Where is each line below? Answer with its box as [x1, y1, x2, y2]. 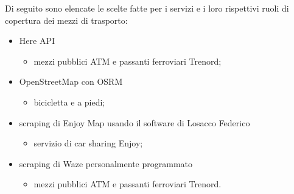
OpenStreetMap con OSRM [19, 75, 123, 88]
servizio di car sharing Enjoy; [33, 137, 143, 149]
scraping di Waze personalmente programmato [19, 157, 192, 170]
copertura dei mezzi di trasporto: [5, 13, 128, 26]
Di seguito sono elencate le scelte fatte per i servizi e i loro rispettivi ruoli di [5, 2, 289, 14]
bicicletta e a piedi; [33, 95, 105, 108]
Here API [19, 34, 55, 47]
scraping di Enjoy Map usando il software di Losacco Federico [19, 116, 250, 129]
